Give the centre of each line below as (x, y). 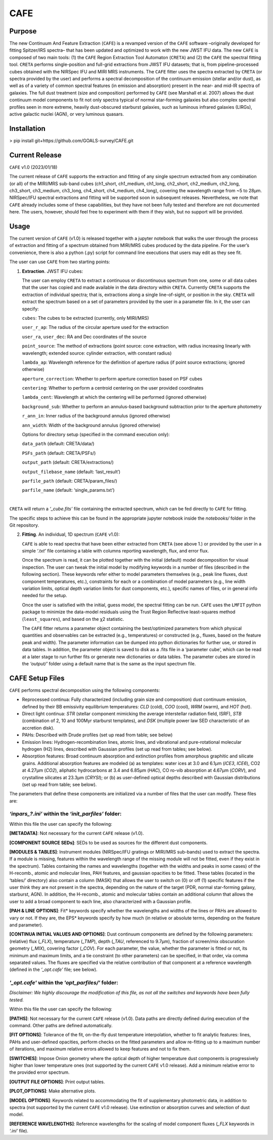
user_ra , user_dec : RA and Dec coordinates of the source (84, 336)
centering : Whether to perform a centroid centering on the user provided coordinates (113, 388)
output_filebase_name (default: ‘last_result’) (71, 472)
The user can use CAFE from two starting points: (60, 262)
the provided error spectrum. (40, 1072)
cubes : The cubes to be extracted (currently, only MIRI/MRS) (85, 318)
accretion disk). (38, 728)
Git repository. (24, 525)
